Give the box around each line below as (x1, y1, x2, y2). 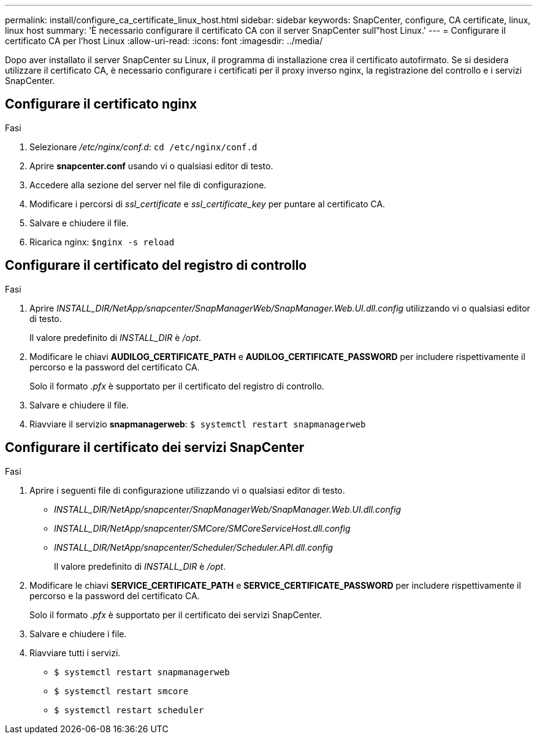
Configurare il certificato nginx (5, 96, 197, 112)
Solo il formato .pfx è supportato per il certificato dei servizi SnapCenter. (29, 609, 322, 620)
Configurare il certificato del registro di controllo (5, 258, 307, 274)
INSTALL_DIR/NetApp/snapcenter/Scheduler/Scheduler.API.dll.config (54, 542, 333, 553)
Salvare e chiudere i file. (29, 628, 127, 639)
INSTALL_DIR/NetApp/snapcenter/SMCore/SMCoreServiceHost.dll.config (54, 523, 351, 534)
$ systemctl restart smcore (54, 686, 189, 696)
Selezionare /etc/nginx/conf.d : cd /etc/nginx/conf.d (29, 141, 257, 152)
